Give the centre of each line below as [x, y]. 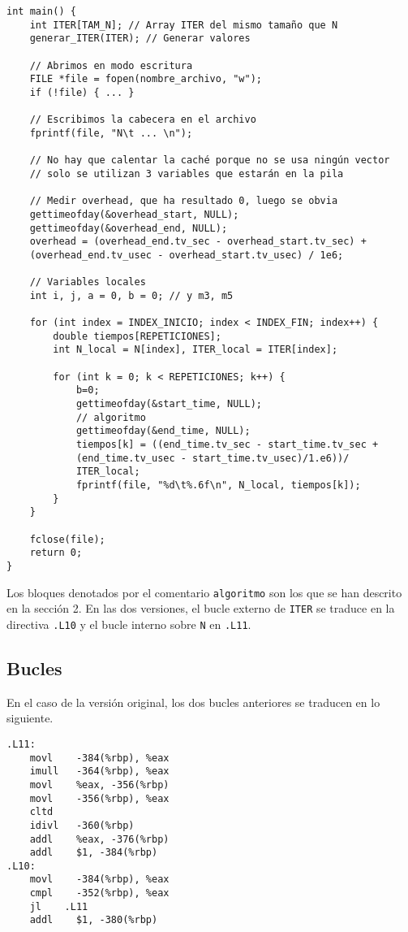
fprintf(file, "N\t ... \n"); [111, 133]
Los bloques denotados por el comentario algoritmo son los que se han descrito [204, 592]
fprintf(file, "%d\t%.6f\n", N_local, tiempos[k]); [218, 485]
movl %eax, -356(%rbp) [99, 785]
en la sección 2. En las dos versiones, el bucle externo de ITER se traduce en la [201, 608]
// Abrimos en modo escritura [111, 65]
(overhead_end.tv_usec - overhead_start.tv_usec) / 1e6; [187, 255]
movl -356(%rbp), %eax [99, 798]
